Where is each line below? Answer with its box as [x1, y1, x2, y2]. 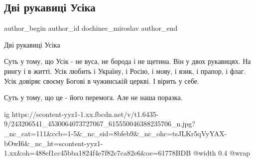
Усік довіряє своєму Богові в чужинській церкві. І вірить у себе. [4, 75, 199, 86]
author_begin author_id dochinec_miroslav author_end [4, 23, 178, 33]
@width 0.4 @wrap [193, 148, 251, 158]
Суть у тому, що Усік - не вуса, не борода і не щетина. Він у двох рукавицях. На [4, 56, 251, 66]
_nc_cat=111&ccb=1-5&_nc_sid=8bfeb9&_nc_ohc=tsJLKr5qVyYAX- [4, 128, 227, 138]
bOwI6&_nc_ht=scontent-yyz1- [4, 138, 103, 148]
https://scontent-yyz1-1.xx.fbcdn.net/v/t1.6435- [11, 108, 159, 119]
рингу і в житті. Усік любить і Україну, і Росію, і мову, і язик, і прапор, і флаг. [4, 65, 246, 76]
